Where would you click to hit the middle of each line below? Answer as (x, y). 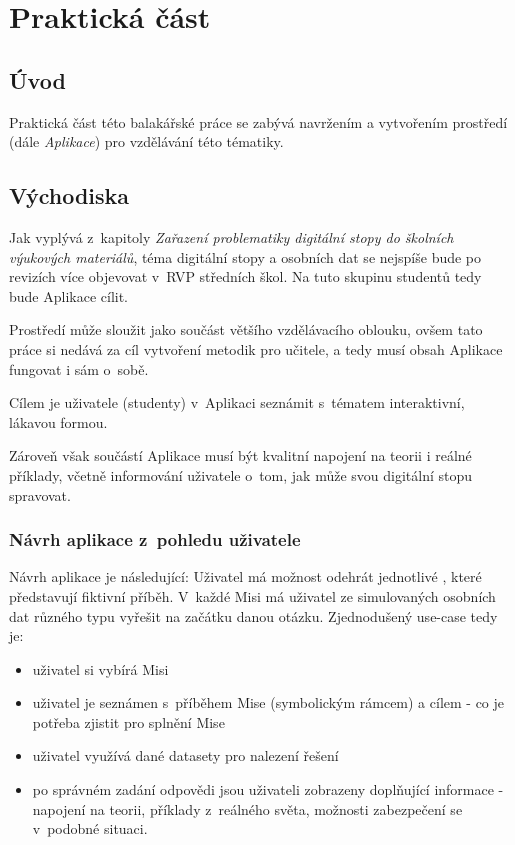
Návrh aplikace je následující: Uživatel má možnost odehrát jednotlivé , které (245, 576)
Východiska (69, 195)
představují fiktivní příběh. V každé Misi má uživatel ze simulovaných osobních (252, 595)
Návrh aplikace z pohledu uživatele (155, 539)
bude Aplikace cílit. (69, 295)
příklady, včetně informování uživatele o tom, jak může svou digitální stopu (241, 474)
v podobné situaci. (90, 828)
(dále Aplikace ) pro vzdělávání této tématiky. (146, 141)
